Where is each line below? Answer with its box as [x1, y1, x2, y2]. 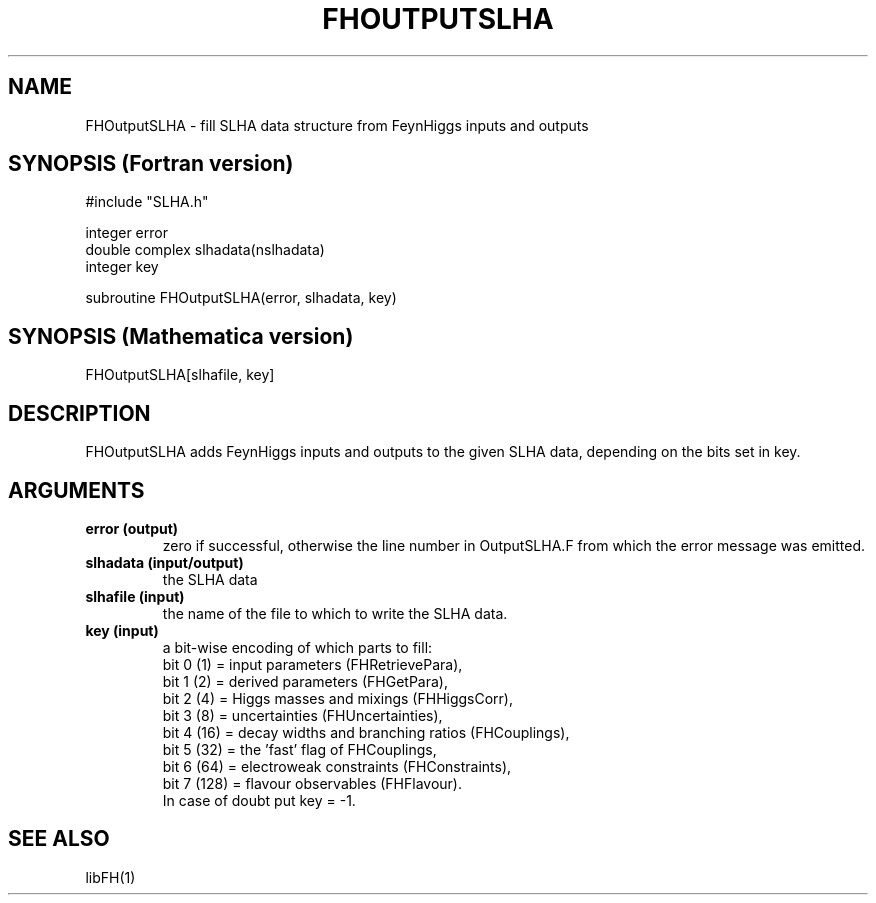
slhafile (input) [85, 587, 185, 605]
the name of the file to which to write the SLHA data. [162, 604, 508, 622]
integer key [85, 258, 159, 276]
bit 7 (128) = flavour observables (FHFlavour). [162, 774, 462, 792]
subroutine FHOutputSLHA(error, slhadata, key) [85, 289, 397, 307]
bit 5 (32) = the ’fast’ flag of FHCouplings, [162, 740, 437, 758]
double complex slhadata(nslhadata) [85, 241, 325, 259]
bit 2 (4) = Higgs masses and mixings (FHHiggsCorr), [162, 689, 514, 707]
